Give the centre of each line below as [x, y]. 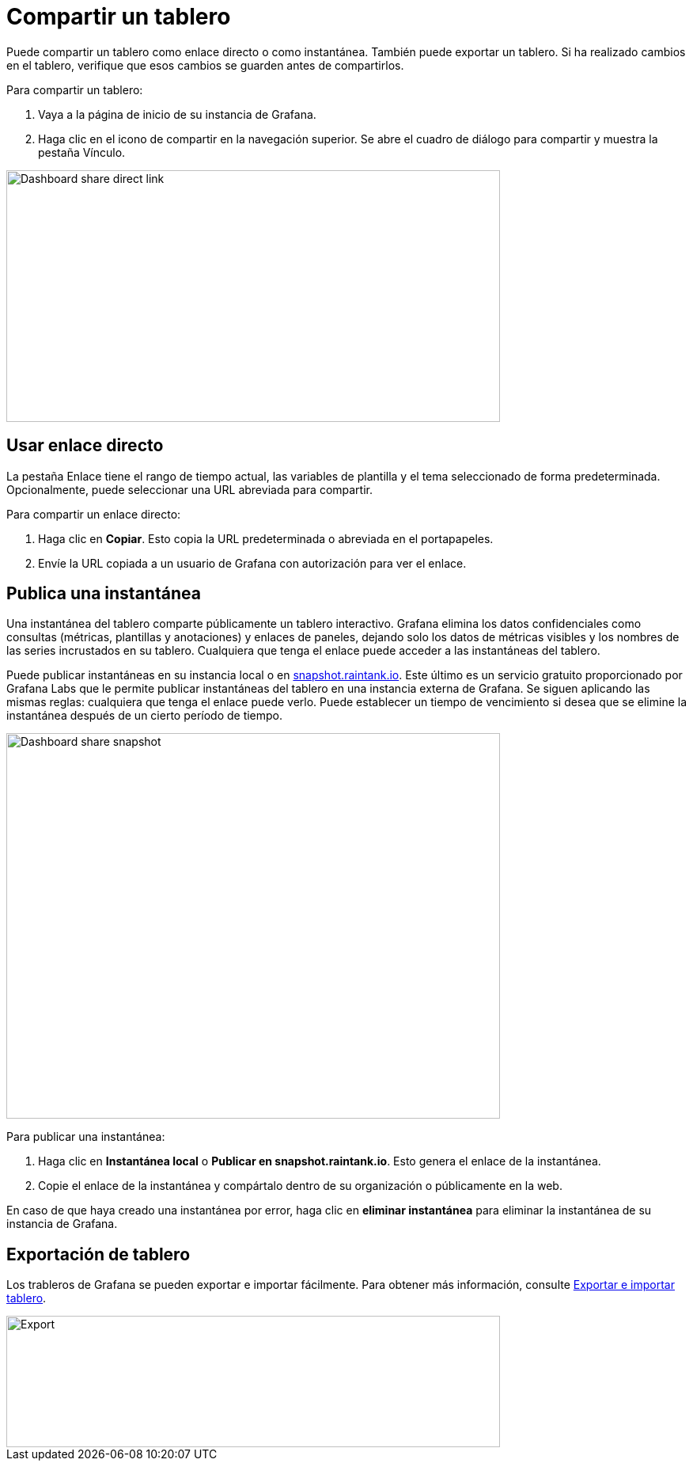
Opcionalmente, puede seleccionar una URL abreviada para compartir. [190, 489]
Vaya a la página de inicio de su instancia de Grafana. [177, 114]
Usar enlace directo [85, 446]
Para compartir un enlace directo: [94, 514]
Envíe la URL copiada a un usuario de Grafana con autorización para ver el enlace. [252, 563]
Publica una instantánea [104, 594]
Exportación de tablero [98, 1254]
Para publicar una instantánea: [86, 1137]
